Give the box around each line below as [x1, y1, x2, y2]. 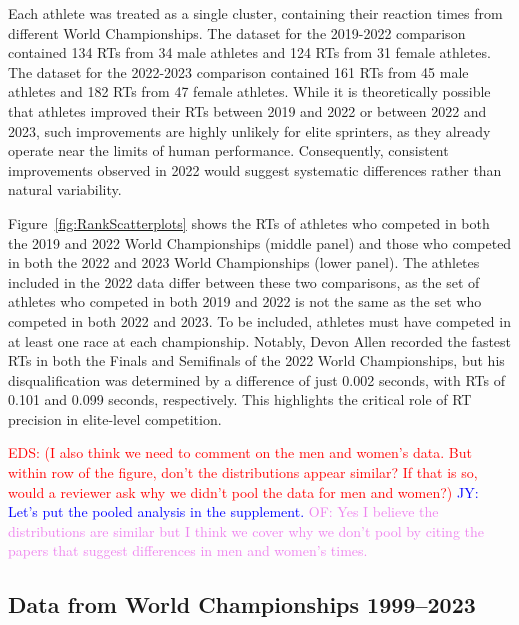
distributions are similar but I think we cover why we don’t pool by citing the [8, 520, 485, 541]
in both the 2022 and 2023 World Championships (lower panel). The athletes [8, 252, 480, 273]
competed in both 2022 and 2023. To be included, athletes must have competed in [8, 310, 511, 331]
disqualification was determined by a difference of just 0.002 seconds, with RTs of [8, 369, 505, 390]
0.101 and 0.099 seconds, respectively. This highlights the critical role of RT [8, 389, 472, 410]
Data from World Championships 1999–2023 [8, 589, 476, 620]
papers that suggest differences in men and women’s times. [8, 540, 368, 561]
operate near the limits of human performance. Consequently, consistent [8, 140, 449, 161]
